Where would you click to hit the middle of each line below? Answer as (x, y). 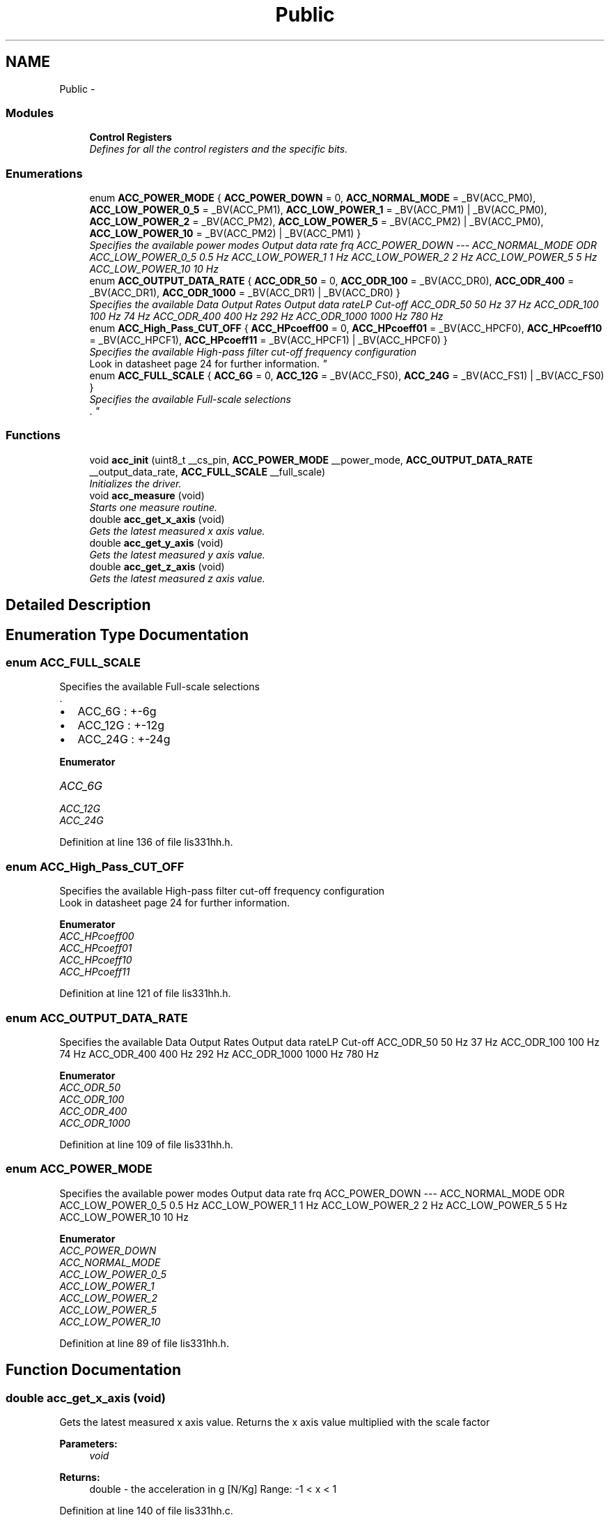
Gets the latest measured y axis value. (177, 554)
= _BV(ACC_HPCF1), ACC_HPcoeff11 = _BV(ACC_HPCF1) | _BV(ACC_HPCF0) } (268, 340)
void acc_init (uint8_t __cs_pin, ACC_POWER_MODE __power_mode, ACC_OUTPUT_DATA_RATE (311, 459)
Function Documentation (93, 1370)
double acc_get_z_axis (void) (157, 566)
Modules (30, 113)
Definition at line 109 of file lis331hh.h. (146, 1144)
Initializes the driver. (135, 483)
